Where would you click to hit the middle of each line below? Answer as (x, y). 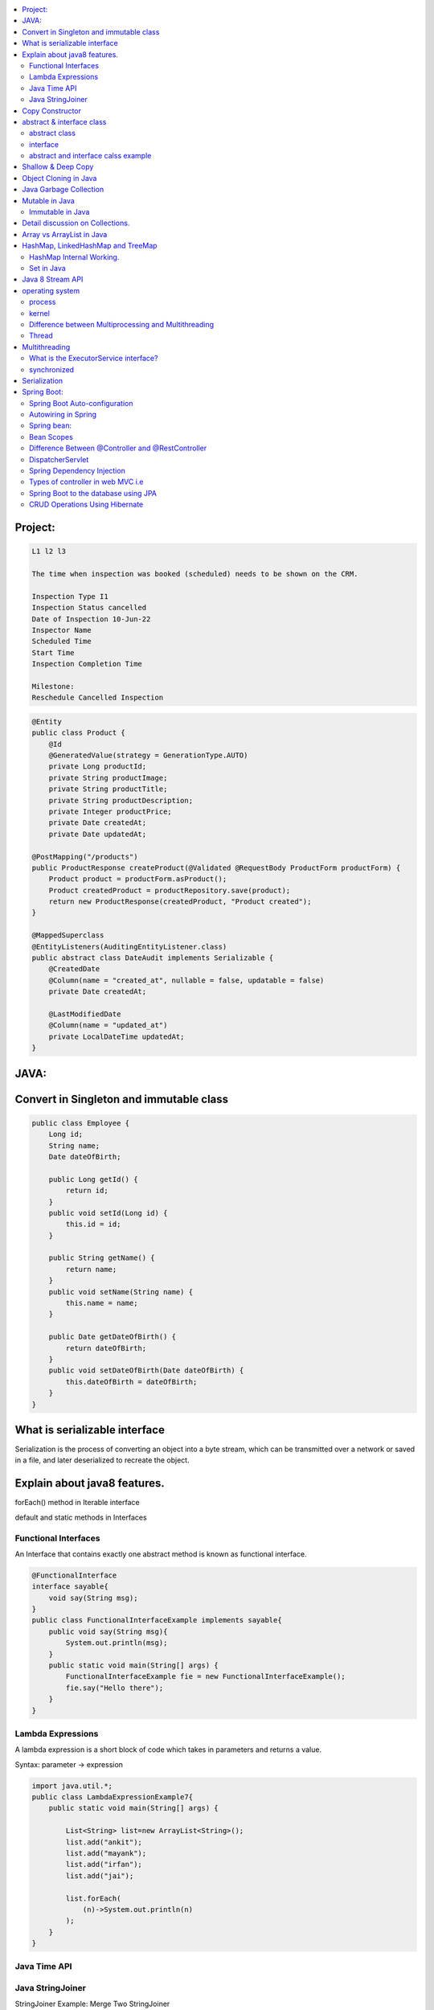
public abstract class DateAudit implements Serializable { (153, 958)
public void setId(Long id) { (108, 1213)
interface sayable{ (70, 1587)
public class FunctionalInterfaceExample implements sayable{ (157, 1620)
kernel (39, 313)
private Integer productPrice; (110, 811)
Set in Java (47, 268)
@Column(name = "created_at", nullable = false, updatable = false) (186, 980)
